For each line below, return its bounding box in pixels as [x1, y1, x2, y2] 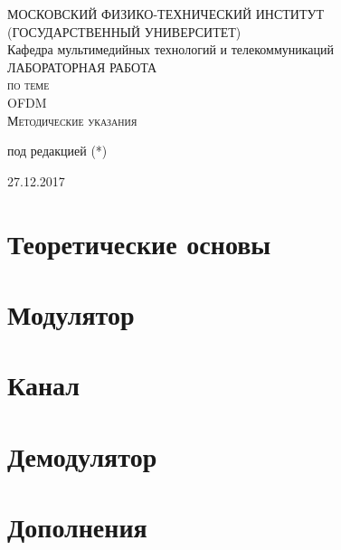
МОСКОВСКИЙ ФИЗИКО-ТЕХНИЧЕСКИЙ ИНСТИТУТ [7, 5, 324, 23]
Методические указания [7, 110, 137, 129]
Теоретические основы [7, 224, 271, 261]
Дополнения [7, 508, 147, 545]
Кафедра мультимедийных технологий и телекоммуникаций [7, 40, 335, 59]
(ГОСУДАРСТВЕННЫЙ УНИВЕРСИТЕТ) [7, 22, 242, 41]
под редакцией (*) [7, 141, 108, 160]
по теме [7, 75, 50, 94]
